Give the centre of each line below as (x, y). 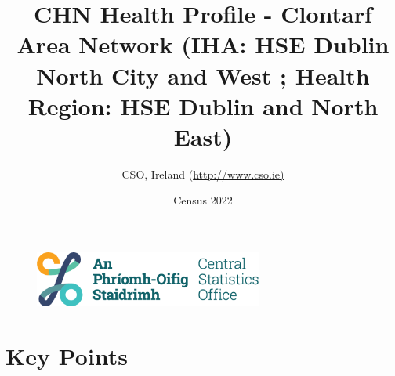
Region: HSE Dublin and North (203, 105)
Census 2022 (203, 200)
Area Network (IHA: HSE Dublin (203, 44)
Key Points (67, 355)
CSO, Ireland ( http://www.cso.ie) (203, 174)
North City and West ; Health (203, 75)
